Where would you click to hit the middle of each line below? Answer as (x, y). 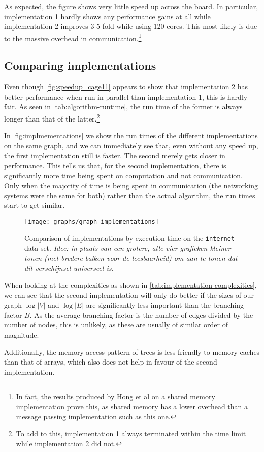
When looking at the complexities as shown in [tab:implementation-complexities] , (130, 285)
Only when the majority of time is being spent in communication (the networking (131, 185)
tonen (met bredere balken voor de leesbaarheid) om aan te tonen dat (131, 258)
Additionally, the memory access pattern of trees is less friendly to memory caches (132, 352)
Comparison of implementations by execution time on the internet (130, 238)
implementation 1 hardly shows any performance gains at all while (107, 16)
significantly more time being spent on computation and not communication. (123, 175)
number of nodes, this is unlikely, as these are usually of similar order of (116, 325)
